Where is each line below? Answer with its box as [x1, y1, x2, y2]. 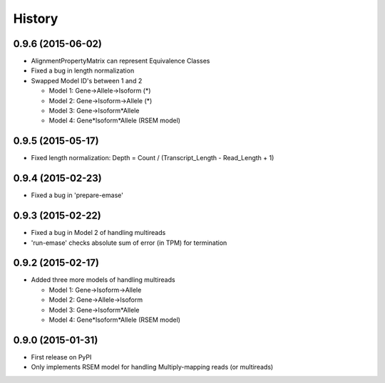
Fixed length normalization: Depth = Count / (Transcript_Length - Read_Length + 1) [31, 154, 274, 162]
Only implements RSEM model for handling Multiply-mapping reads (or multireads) [31, 363, 274, 372]
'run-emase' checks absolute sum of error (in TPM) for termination [31, 238, 227, 247]
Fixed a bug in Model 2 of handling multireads [31, 229, 166, 237]
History [13, 11, 58, 26]
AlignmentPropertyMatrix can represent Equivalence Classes [31, 57, 210, 65]
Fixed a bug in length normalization [31, 66, 135, 75]
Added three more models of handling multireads [31, 276, 175, 284]
